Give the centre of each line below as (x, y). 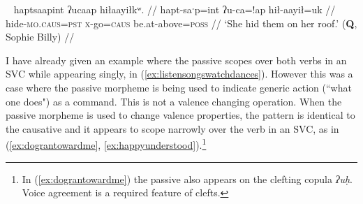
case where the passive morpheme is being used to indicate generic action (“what (179, 87)
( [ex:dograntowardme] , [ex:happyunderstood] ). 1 (106, 144)
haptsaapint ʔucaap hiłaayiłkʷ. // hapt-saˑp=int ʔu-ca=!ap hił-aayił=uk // (175, 9)
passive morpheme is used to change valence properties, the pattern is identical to (180, 115)
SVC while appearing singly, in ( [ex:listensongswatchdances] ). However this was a (179, 74)
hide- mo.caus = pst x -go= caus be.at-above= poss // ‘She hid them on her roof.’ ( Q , (181, 23)
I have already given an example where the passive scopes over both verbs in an (176, 60)
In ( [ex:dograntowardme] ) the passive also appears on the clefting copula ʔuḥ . (187, 178)
